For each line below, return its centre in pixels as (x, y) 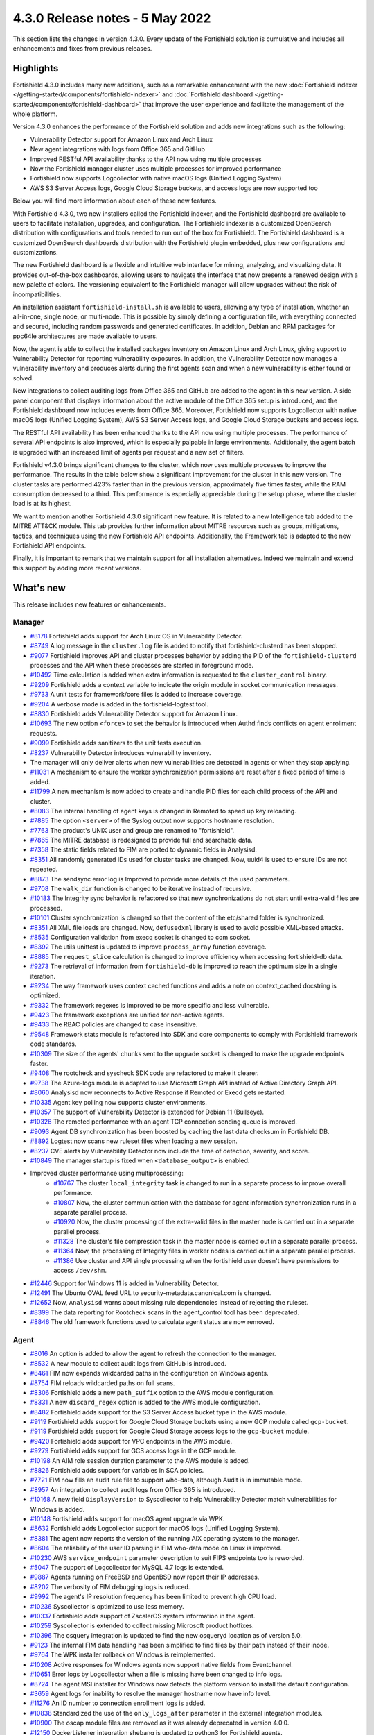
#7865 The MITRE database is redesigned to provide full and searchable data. (141, 840)
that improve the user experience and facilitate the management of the (243, 104)
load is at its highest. (42, 504)
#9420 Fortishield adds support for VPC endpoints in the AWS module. (131, 1441)
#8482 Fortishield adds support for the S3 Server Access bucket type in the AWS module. (159, 1412)
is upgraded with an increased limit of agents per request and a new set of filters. (129, 452)
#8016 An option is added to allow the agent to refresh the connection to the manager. (153, 1354)
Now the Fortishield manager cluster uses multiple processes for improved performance (156, 168)
